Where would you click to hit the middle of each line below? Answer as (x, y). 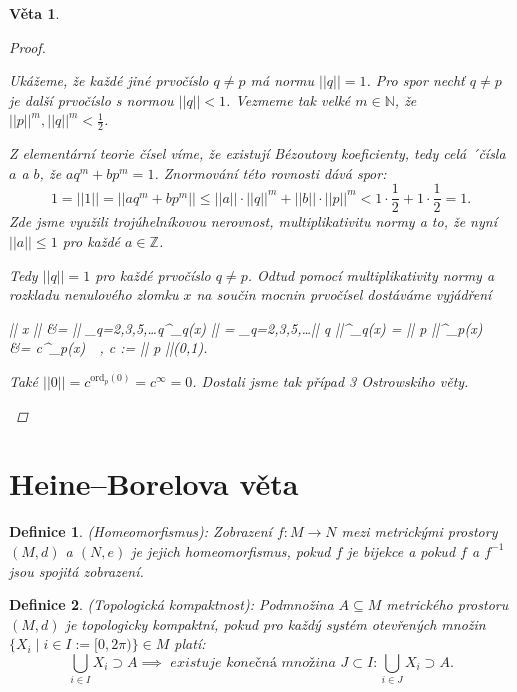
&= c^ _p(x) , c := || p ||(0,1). (108, 347)
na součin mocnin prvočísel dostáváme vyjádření (344, 294)
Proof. (27, 46)
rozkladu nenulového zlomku (94, 294)
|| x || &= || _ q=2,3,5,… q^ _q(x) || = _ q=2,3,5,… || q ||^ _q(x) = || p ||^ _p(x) (246, 327)
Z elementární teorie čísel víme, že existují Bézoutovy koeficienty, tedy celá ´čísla (257, 153)
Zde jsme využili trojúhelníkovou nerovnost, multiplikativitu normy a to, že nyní (253, 221)
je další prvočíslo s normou (91, 99)
